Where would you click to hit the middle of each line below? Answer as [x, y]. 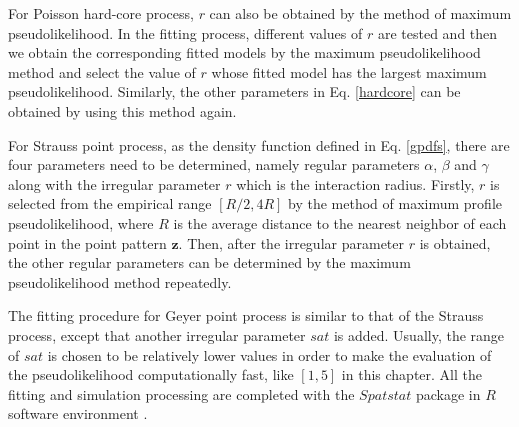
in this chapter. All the [411, 374]
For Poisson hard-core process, [101, 13]
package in [448, 393]
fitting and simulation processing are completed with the [181, 393]
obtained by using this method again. [122, 110]
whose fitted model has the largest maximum [349, 71]
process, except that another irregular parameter [157, 334]
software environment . [78, 413]
